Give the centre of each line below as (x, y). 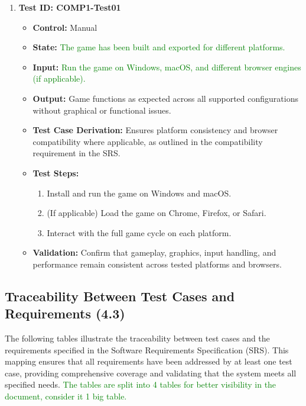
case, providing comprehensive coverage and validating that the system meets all (151, 373)
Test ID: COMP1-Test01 (70, 7)
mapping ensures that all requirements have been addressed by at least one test (149, 361)
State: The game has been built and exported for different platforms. (159, 47)
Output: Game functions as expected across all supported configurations (165, 98)
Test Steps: (56, 173)
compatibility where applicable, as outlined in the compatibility (148, 141)
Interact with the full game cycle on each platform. (139, 232)
